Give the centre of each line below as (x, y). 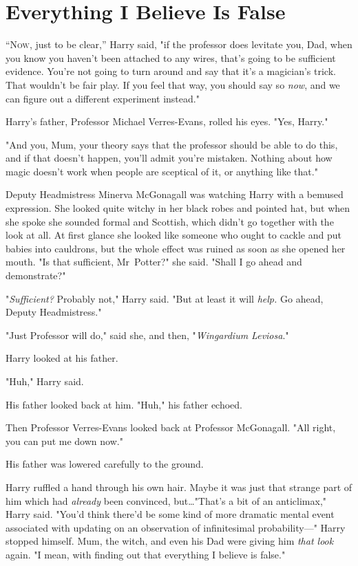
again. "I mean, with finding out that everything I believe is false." (146, 554)
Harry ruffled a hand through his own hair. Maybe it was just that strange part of (179, 487)
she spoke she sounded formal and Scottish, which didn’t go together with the (170, 221)
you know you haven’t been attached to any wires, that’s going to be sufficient (171, 57)
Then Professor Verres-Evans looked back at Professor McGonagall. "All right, (171, 427)
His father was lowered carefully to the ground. (105, 464)
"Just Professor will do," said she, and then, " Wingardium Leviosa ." (147, 335)
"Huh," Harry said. (45, 381)
